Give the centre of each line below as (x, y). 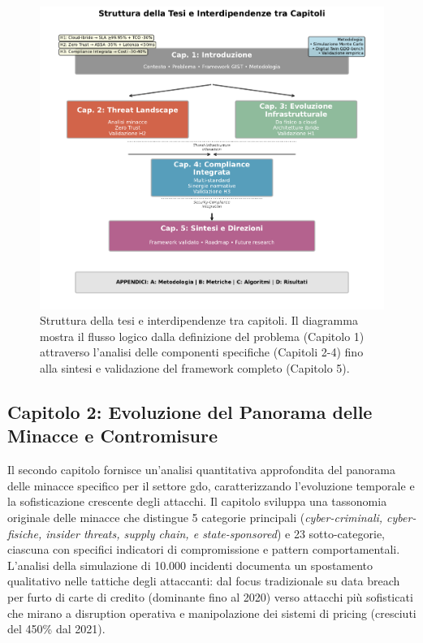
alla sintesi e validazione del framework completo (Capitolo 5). (195, 367)
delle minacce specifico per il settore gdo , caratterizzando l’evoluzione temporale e (211, 485)
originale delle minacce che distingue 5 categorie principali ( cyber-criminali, (195, 517)
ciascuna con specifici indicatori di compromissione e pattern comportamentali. (204, 549)
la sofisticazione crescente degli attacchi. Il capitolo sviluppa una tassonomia (197, 501)
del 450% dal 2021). (56, 629)
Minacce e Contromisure (112, 436)
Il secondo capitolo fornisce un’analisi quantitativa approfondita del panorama (201, 470)
